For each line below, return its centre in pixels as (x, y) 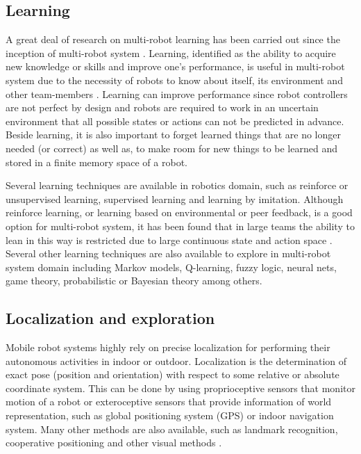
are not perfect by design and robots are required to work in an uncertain (162, 107)
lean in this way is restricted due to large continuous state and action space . (169, 240)
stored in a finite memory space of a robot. (96, 162)
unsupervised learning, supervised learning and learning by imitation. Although (175, 198)
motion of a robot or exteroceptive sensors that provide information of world (169, 402)
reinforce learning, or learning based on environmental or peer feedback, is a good (179, 212)
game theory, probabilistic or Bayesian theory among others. (134, 281)
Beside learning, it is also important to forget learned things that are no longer (173, 135)
